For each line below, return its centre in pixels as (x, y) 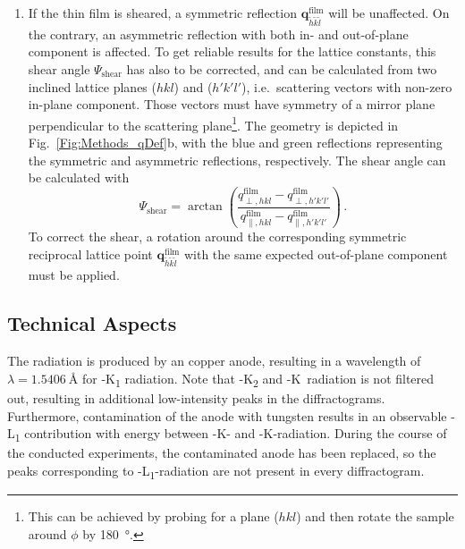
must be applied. (74, 275)
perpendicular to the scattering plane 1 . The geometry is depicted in (213, 123)
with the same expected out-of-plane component (316, 253)
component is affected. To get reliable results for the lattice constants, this (232, 51)
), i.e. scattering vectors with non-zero (347, 86)
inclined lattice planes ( (92, 86)
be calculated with (79, 177)
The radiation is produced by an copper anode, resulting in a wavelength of (214, 361)
